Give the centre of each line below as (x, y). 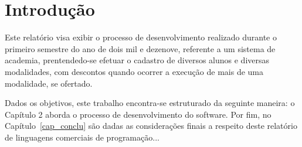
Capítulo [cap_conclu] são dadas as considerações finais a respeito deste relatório (151, 126)
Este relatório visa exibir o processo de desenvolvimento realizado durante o (141, 37)
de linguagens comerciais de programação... (82, 137)
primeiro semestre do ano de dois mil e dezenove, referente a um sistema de (140, 48)
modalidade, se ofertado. (49, 83)
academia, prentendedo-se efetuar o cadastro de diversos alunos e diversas (137, 60)
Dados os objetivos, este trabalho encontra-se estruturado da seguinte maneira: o (150, 103)
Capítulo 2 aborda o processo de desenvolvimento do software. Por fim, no (138, 114)
